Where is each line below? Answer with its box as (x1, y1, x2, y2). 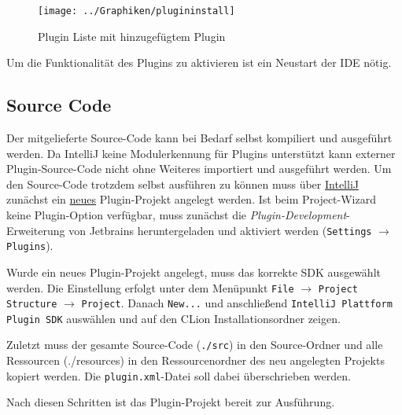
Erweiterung (6, 222, 65, 238)
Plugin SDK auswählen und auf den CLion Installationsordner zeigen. (6, 310, 341, 326)
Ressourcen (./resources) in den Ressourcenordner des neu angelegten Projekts (6, 352, 385, 369)
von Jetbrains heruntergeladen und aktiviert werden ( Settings (68, 222, 372, 238)
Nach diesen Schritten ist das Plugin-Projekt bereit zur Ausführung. (6, 394, 335, 410)
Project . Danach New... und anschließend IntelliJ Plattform (81, 295, 393, 311)
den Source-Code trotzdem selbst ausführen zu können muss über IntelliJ (6, 175, 359, 192)
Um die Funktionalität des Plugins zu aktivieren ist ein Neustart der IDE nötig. (6, 54, 392, 71)
